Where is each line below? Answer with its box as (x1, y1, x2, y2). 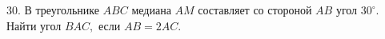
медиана (131, 2, 171, 18)
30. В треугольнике (6, 2, 99, 18)
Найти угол (6, 17, 62, 33)
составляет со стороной (198, 2, 312, 18)
